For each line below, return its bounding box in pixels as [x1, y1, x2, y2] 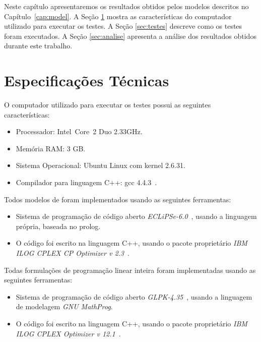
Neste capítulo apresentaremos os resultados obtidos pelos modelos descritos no [4, 1, 249, 11]
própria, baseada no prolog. [16, 220, 101, 231]
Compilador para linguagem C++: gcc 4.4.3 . [16, 177, 157, 188]
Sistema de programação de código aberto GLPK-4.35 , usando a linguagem [16, 291, 252, 302]
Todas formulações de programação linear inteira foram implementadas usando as [4, 264, 256, 275]
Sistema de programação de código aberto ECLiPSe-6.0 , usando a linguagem [16, 211, 257, 221]
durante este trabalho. [4, 40, 73, 51]
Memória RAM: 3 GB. [16, 143, 86, 153]
